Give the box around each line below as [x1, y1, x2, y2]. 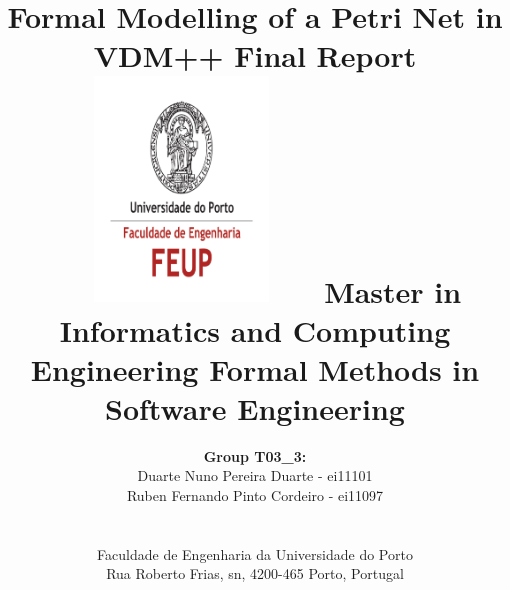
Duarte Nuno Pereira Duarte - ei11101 [137, 465, 373, 486]
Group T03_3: [203, 445, 307, 466]
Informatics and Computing [59, 309, 451, 350]
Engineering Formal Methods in [30, 348, 480, 389]
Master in [324, 270, 462, 311]
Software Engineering [105, 387, 405, 428]
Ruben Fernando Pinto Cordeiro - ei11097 [126, 485, 384, 506]
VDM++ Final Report [93, 35, 417, 76]
